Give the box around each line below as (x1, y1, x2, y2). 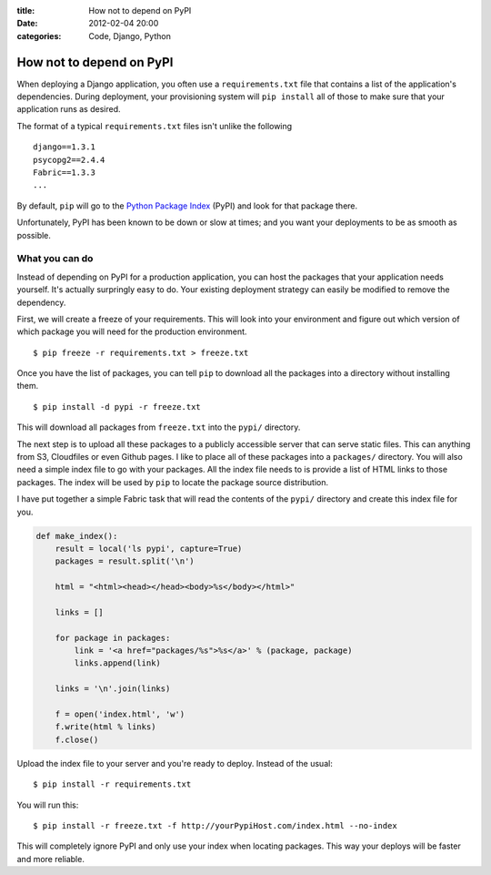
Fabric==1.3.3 (33, 168, 95, 178)
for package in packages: (55, 633, 171, 643)
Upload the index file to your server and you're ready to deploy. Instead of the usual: (16, 758, 334, 768)
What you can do (16, 252, 94, 265)
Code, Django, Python (88, 30, 172, 41)
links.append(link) (74, 658, 161, 668)
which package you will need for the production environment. (16, 326, 247, 337)
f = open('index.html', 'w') (55, 709, 185, 719)
